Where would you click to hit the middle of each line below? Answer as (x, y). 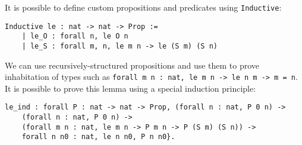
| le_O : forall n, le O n (75, 36)
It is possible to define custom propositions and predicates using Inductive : (143, 7)
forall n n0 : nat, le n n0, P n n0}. (98, 137)
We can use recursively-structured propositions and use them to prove (132, 65)
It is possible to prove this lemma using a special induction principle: (130, 88)
